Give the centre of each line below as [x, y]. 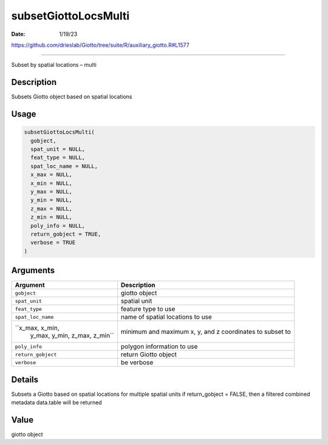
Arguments [33, 270]
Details [25, 379]
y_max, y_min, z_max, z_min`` [72, 336]
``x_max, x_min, [37, 328]
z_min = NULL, [52, 217]
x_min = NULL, [52, 183]
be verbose [137, 362]
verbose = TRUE [53, 243]
